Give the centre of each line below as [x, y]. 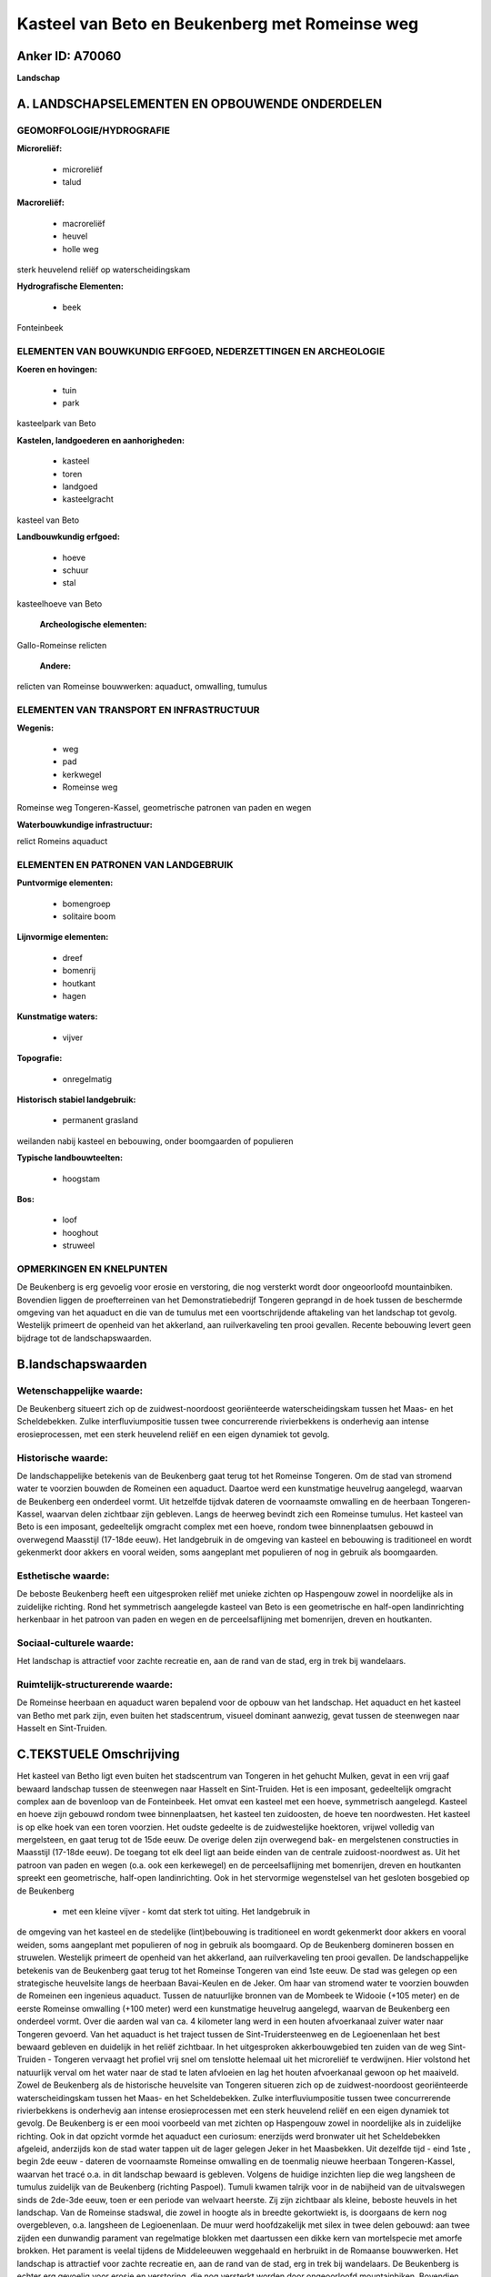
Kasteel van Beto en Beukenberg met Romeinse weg [218, 24]
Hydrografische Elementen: [70, 286]
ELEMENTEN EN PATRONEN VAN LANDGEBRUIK [125, 864]
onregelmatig [87, 1078]
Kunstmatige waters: [57, 1016]
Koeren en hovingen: [57, 370]
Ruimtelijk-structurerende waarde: [95, 1685]
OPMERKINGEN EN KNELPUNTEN [92, 1269]
